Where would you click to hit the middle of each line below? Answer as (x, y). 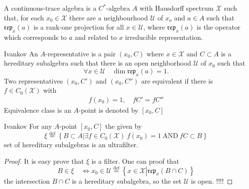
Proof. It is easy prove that (44, 161)
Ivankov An (21, 53)
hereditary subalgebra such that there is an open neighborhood (98, 63)
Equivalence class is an (38, 110)
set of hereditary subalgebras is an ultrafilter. (71, 145)
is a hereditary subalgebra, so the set (127, 180)
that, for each (24, 17)
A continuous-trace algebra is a (50, 8)
